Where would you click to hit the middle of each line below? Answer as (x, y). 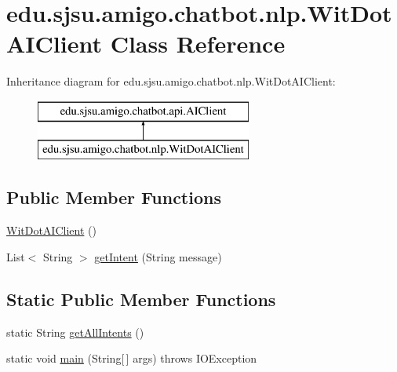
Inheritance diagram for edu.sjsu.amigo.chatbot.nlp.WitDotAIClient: (171, 81)
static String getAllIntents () (75, 332)
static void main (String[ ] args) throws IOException (132, 358)
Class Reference (198, 44)
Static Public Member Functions (141, 299)
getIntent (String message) (158, 256)
